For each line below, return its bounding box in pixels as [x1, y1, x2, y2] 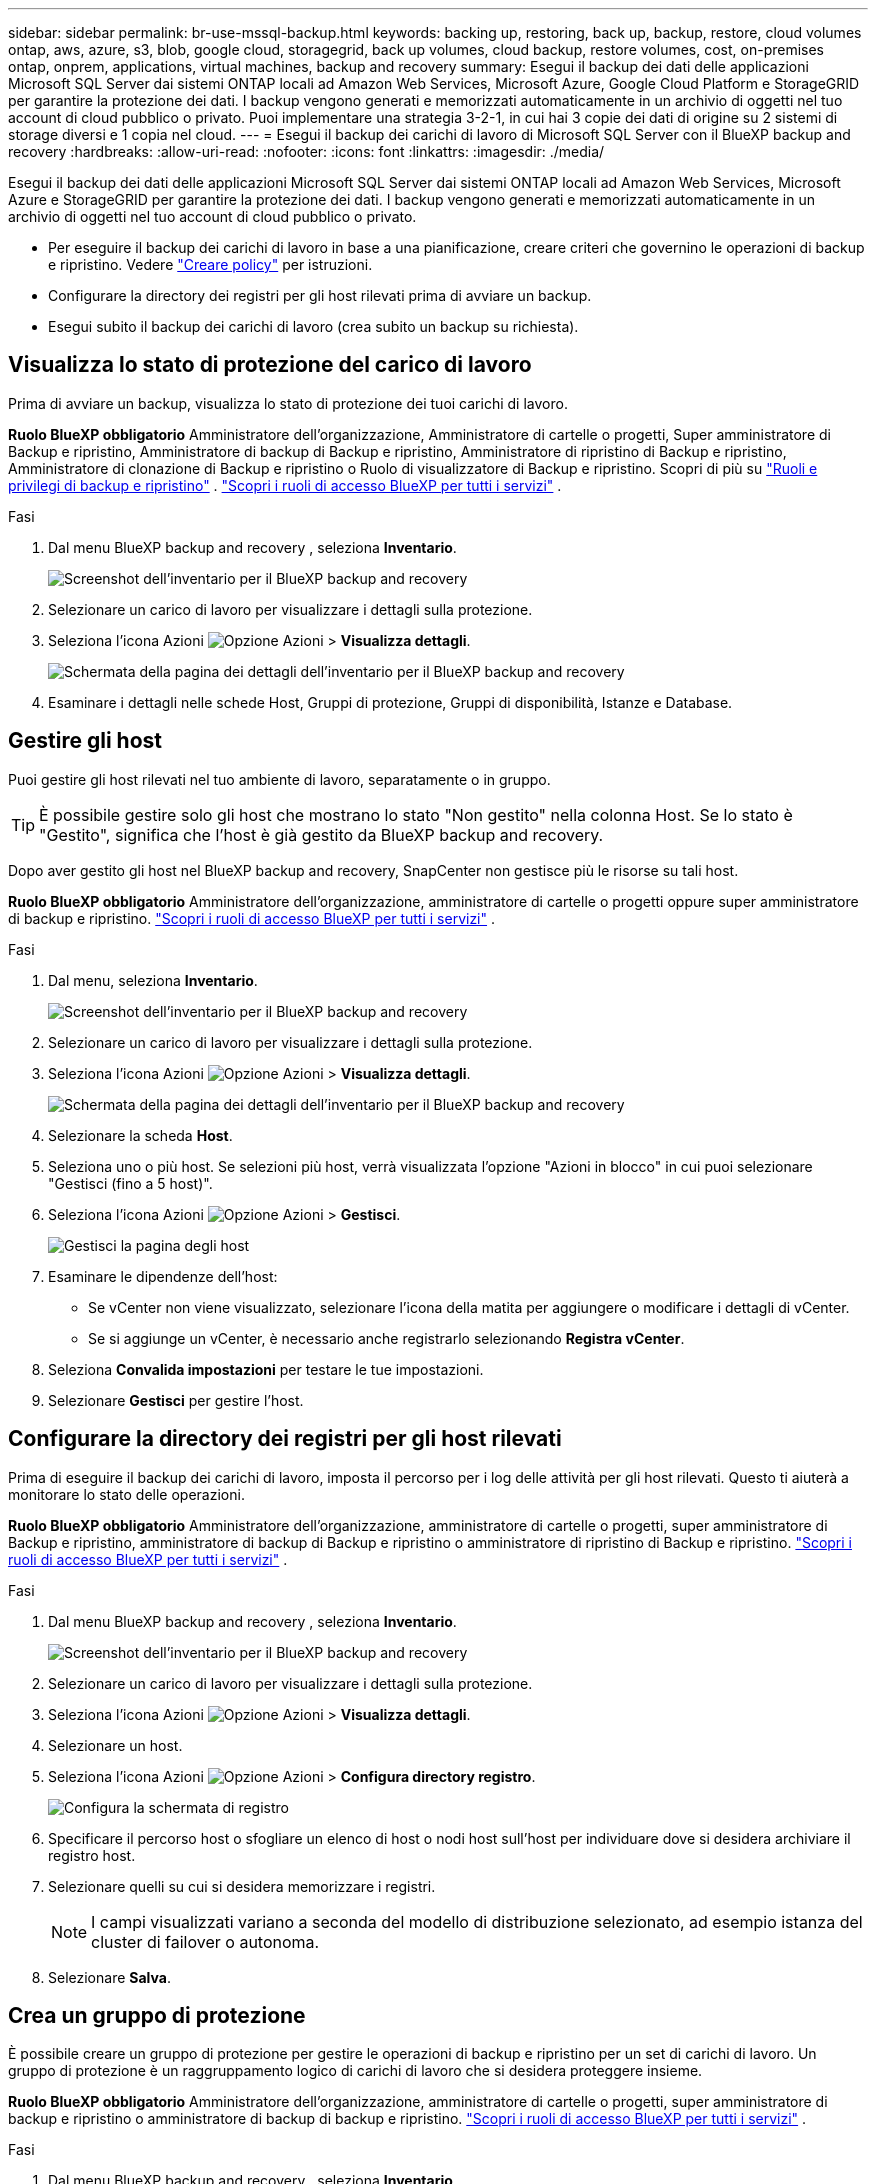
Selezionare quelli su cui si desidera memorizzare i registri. [48, 1877, 436, 1895]
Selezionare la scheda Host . [48, 1126, 233, 1144]
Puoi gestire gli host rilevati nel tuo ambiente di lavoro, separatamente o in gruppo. [8, 770, 551, 788]
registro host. [48, 1846, 136, 1864]
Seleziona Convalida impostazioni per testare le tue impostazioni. [48, 1360, 484, 1378]
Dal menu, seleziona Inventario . [48, 971, 258, 989]
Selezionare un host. [48, 1736, 183, 1754]
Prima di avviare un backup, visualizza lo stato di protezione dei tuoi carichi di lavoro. [8, 394, 568, 412]
